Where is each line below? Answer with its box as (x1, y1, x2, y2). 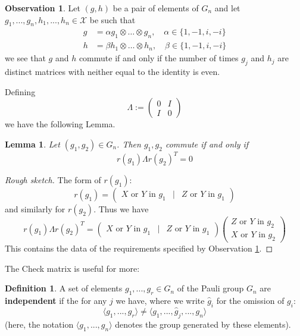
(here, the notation (5, 318, 74, 330)
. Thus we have (93, 203, 149, 215)
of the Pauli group (177, 282, 244, 294)
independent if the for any (5, 294, 107, 307)
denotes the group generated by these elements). (115, 318, 291, 330)
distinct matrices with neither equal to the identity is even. (5, 65, 220, 78)
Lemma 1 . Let (5, 137, 60, 150)
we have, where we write (115, 294, 205, 307)
